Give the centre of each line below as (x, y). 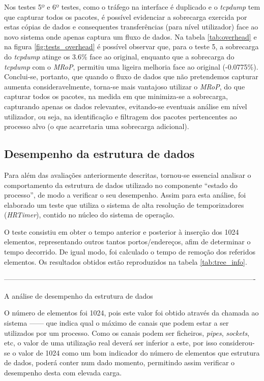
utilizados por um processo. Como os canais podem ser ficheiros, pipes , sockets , (127, 332)
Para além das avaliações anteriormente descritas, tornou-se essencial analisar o (128, 174)
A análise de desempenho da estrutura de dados (79, 295)
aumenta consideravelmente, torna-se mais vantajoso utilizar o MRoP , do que (125, 86)
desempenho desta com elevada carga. (63, 373)
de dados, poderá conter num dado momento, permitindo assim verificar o (120, 362)
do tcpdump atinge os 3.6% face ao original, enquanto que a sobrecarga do (119, 56)
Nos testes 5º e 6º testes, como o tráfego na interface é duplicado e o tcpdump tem (132, 7)
